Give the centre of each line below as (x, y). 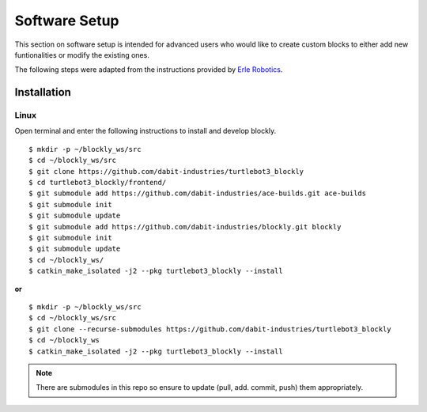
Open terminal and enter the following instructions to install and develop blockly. (145, 131)
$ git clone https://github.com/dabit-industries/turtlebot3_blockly (166, 171)
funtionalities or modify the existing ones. (82, 55)
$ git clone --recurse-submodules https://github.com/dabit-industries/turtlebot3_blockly (210, 329)
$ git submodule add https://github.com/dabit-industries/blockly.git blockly (185, 227)
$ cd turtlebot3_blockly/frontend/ (98, 183)
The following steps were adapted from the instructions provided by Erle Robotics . (149, 70)
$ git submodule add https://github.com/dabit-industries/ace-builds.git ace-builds (198, 193)
